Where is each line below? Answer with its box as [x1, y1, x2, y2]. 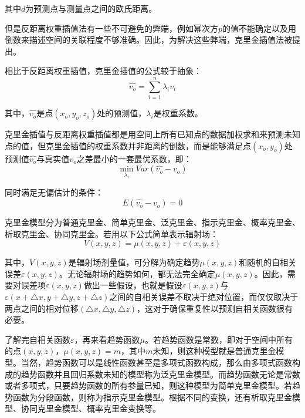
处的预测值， [97, 107, 147, 119]
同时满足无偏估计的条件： [5, 186, 103, 198]
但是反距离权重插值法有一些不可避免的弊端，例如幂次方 [5, 22, 218, 34]
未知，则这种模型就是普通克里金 [152, 345, 276, 357]
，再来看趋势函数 [74, 333, 140, 345]
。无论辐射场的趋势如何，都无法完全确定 [59, 267, 215, 279]
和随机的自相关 [239, 256, 297, 268]
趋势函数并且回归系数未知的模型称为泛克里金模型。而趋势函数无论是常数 [21, 368, 300, 380]
